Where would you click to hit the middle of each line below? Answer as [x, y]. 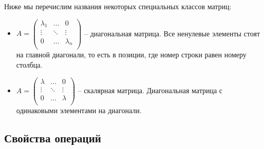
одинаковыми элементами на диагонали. [79, 110]
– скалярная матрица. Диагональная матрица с [150, 90]
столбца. [29, 64]
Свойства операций [53, 137]
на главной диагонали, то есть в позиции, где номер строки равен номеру [131, 55]
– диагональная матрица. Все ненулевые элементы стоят [172, 33]
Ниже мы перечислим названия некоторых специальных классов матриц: [118, 6]
